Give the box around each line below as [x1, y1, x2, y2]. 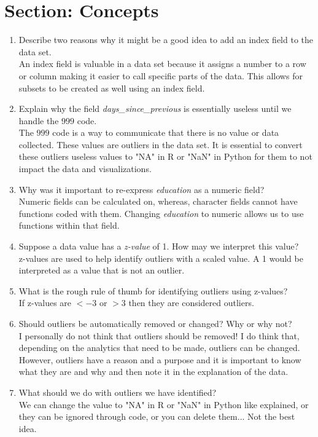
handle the [18, 114, 59, 127]
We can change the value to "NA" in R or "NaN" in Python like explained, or [18, 398, 309, 411]
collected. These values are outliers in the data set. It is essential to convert [18, 138, 303, 151]
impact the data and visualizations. [18, 162, 152, 175]
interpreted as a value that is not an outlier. [18, 264, 185, 277]
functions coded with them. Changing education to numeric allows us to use [18, 207, 304, 219]
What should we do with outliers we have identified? [18, 385, 217, 398]
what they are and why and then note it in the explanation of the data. [18, 365, 289, 378]
